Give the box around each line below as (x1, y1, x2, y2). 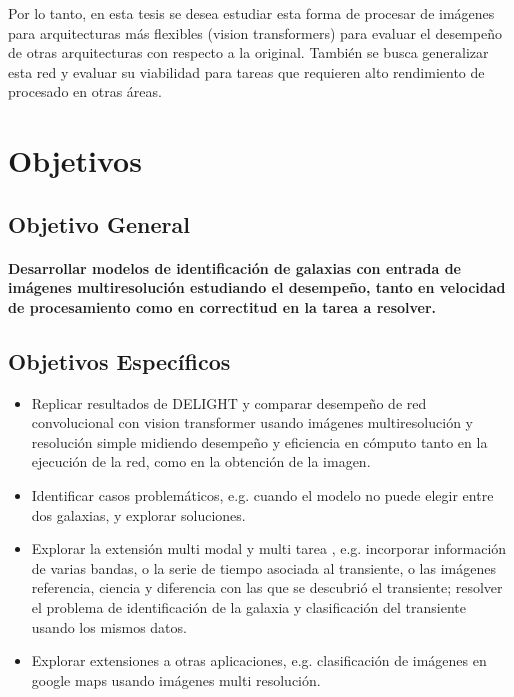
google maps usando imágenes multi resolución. (31, 669, 321, 690)
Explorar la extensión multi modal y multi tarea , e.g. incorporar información (31, 538, 507, 559)
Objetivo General (8, 208, 190, 239)
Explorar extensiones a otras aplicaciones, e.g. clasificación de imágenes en (31, 650, 487, 671)
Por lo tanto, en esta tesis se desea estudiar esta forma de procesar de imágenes (8, 3, 495, 23)
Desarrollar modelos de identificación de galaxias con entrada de (8, 257, 461, 278)
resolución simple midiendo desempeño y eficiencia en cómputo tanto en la (31, 431, 488, 452)
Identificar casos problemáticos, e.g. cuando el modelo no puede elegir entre (31, 485, 494, 506)
